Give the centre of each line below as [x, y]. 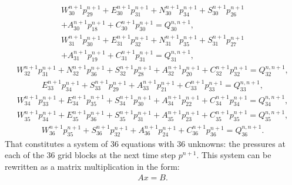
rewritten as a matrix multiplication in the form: [92, 166]
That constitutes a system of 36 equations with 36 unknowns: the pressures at [145, 143]
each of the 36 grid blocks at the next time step [90, 155]
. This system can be [234, 155]
